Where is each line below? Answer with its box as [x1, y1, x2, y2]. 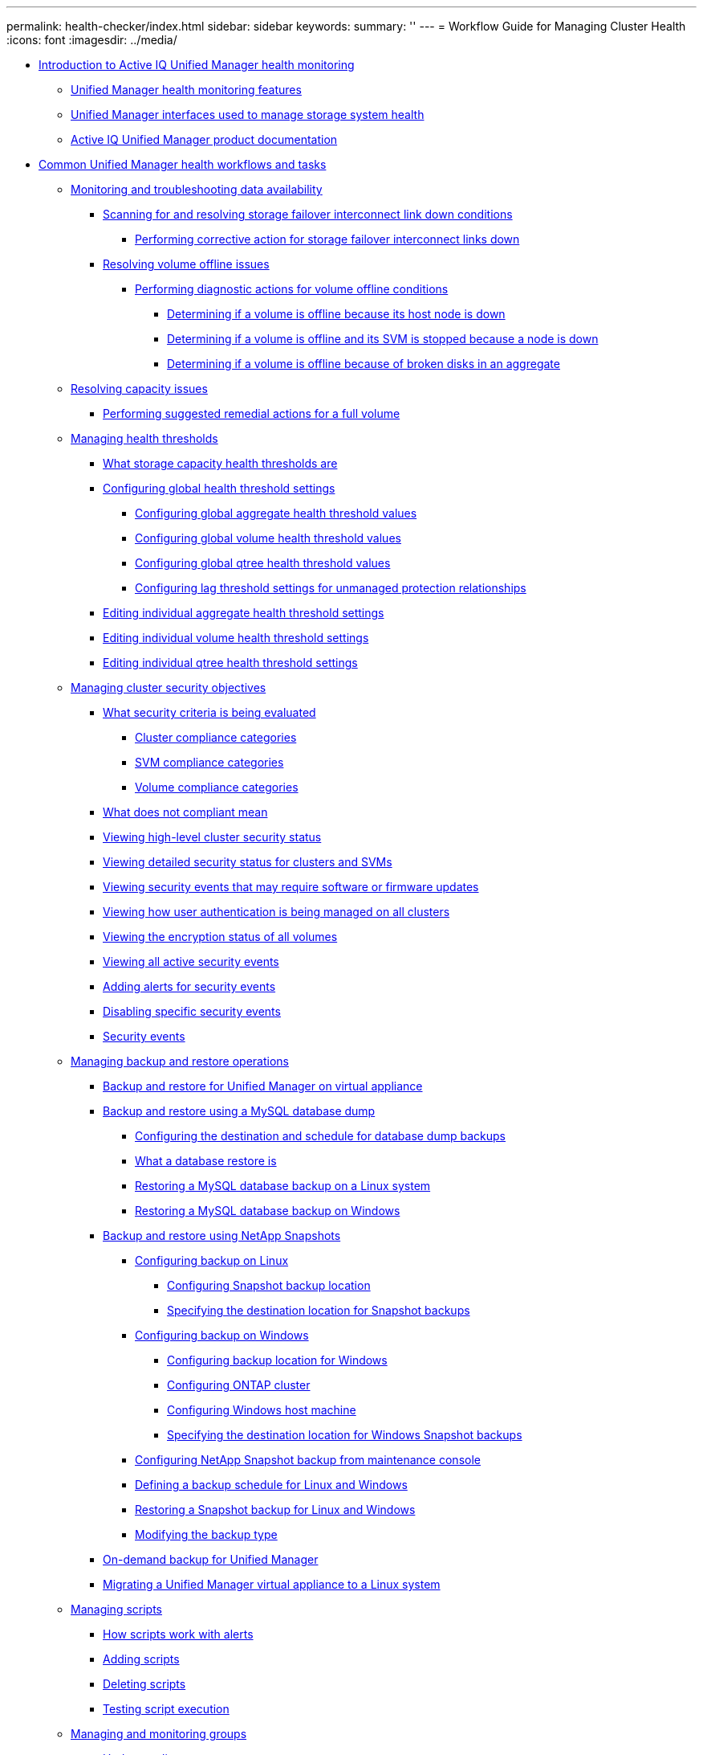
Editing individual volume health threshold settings [103, 631, 369, 644]
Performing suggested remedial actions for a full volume [103, 407, 400, 420]
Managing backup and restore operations [71, 1054, 289, 1068]
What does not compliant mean [103, 805, 268, 819]
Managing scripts [71, 1602, 163, 1616]
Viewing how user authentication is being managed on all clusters [103, 905, 450, 918]
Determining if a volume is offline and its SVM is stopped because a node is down [167, 332, 599, 346]
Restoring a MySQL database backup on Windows [135, 1204, 400, 1217]
